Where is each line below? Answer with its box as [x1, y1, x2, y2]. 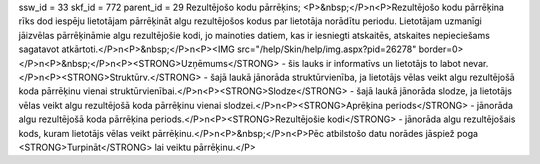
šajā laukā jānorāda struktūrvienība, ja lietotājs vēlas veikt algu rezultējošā [210, 71, 515, 83]
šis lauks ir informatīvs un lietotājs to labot [288, 57, 461, 69]
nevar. [462, 57, 489, 69]
